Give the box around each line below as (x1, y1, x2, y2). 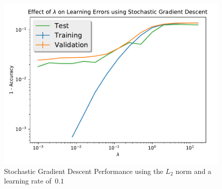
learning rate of (4, 175, 51, 186)
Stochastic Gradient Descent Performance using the (4, 165, 163, 176)
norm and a (176, 165, 211, 176)
